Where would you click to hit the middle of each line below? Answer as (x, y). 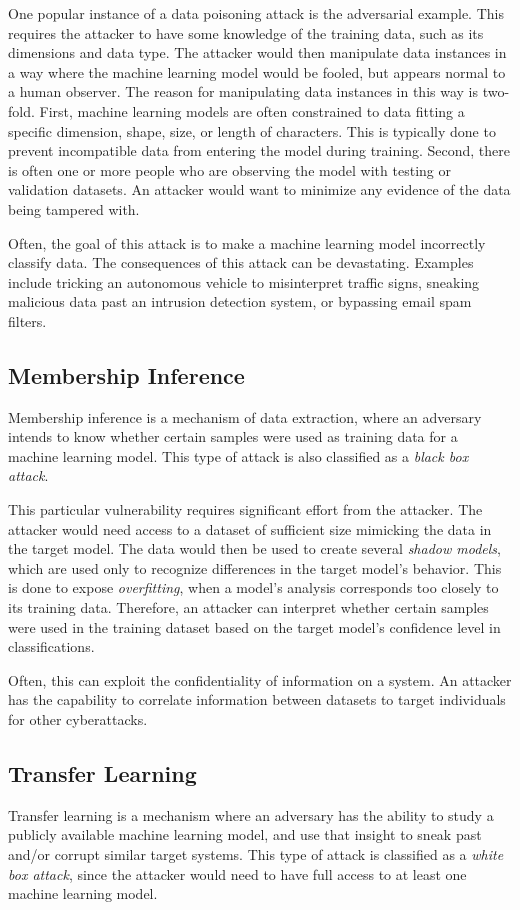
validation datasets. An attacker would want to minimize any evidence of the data (259, 189)
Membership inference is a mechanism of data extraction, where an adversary (245, 416)
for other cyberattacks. (78, 719)
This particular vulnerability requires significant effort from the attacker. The (245, 509)
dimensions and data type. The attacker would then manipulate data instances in (257, 52)
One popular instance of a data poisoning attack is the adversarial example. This (256, 13)
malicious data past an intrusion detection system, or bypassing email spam (240, 301)
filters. (27, 320)
